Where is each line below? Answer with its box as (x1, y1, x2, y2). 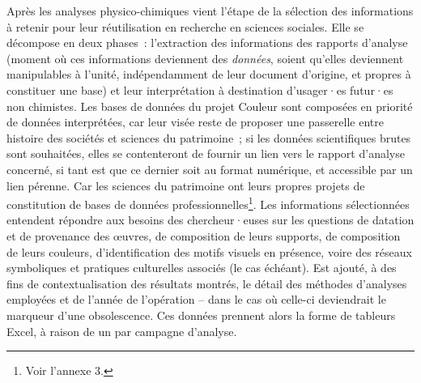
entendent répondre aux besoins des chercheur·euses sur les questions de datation (6, 211, 415, 228)
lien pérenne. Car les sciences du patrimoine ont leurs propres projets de (6, 177, 365, 194)
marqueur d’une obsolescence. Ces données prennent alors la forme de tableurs (6, 306, 396, 323)
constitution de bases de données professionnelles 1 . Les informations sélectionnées (6, 194, 410, 212)
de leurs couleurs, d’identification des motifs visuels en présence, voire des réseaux (6, 243, 412, 260)
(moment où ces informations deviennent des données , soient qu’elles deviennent (6, 49, 404, 66)
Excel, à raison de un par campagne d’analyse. (6, 322, 237, 339)
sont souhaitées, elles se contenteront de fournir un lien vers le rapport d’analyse (6, 145, 405, 162)
